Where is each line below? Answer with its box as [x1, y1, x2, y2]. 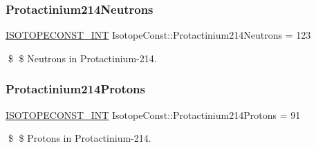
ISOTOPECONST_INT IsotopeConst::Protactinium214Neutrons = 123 [6, 28, 311, 42]
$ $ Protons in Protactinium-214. [8, 131, 151, 145]
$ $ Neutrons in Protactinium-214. [8, 50, 157, 65]
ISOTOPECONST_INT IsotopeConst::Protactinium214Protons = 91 [6, 107, 301, 122]
